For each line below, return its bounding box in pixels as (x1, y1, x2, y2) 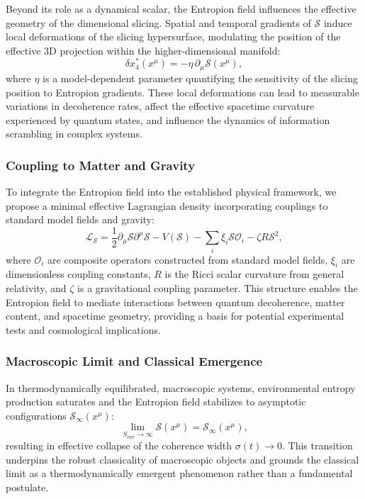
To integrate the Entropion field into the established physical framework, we (6, 184, 337, 199)
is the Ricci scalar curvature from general (164, 267, 344, 281)
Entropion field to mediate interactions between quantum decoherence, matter (6, 294, 345, 309)
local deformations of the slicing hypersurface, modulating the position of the (6, 29, 341, 44)
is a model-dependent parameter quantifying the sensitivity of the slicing (43, 70, 359, 85)
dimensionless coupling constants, (6, 267, 151, 281)
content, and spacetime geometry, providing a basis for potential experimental (6, 308, 344, 323)
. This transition (282, 438, 353, 453)
